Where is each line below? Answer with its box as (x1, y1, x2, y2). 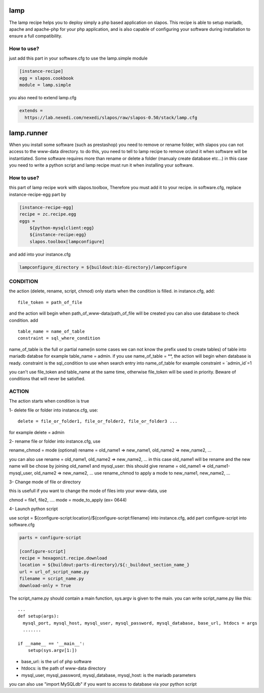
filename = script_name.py (19, 576, 84, 582)
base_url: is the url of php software (21, 658, 92, 664)
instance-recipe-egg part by (9, 191, 66, 197)
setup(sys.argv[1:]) (27, 648, 77, 653)
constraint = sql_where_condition (18, 335, 100, 341)
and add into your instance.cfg (9, 251, 71, 257)
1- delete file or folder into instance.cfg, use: (9, 407, 98, 413)
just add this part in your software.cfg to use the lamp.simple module (9, 55, 148, 61)
